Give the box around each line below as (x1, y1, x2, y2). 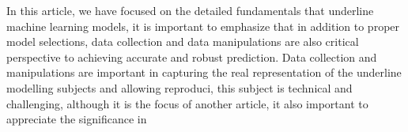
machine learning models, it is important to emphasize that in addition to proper (6, 17, 400, 34)
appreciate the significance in (6, 111, 147, 127)
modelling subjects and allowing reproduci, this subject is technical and (6, 79, 353, 96)
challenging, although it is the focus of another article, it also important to (6, 95, 368, 111)
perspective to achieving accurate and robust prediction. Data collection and (6, 48, 377, 65)
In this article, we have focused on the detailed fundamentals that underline (6, 2, 374, 18)
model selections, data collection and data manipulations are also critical (6, 33, 359, 50)
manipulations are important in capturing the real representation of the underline (6, 64, 402, 81)
